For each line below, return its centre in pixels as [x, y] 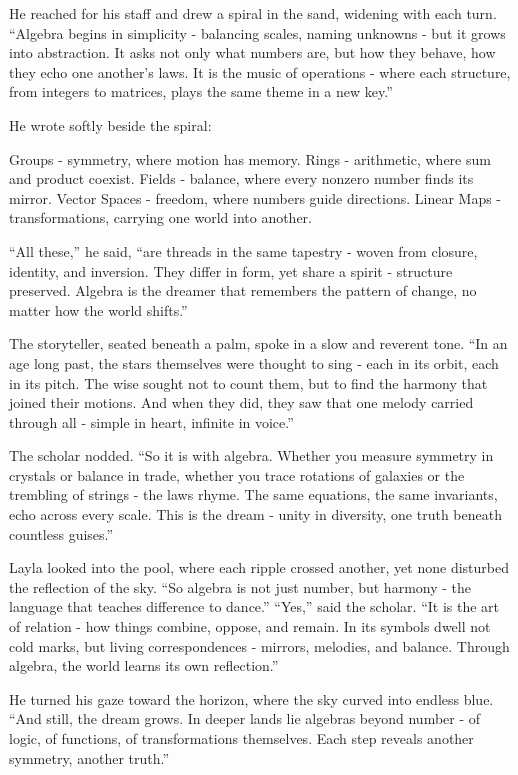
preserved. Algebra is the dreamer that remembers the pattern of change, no [243, 290]
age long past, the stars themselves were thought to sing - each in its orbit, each [254, 362]
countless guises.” [61, 533]
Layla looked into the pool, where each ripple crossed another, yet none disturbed [259, 567]
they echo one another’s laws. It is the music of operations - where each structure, [260, 71]
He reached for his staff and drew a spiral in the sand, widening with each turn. [253, 13]
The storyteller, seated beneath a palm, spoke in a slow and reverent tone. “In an [258, 343]
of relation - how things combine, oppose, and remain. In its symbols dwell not [250, 626]
